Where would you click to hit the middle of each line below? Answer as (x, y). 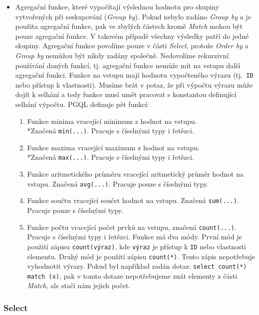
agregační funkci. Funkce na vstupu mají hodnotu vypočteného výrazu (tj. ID (134, 75)
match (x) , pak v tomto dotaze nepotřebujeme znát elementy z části (132, 275)
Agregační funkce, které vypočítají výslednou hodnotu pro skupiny (117, 6)
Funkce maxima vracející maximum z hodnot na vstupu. (113, 147)
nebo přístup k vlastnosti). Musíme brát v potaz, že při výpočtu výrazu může (134, 84)
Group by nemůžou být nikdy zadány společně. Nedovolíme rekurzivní (122, 55)
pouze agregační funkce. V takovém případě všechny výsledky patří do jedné (132, 36)
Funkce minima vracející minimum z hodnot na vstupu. (112, 121)
